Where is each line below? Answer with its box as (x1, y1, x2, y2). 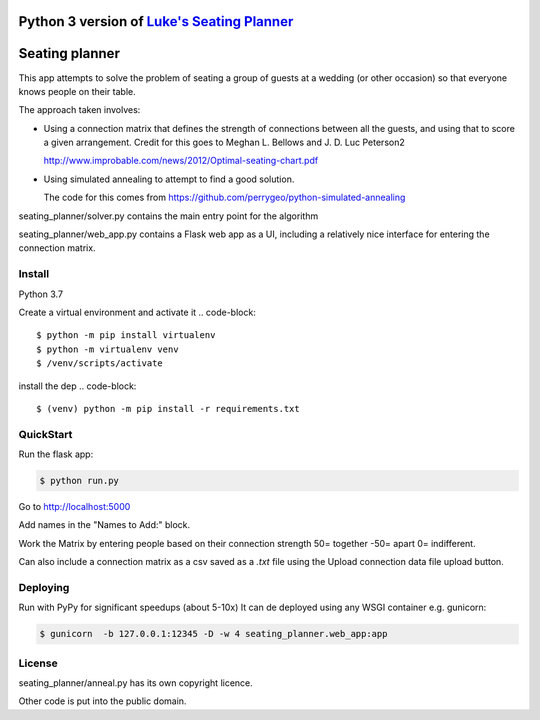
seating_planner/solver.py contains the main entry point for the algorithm (18, 210, 319, 222)
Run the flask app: (18, 448, 94, 460)
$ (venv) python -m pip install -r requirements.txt (36, 403, 300, 414)
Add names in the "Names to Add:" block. (18, 519, 191, 531)
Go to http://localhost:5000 (18, 501, 131, 513)
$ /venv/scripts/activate (36, 358, 164, 369)
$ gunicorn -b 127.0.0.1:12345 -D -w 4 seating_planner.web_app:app (39, 628, 388, 640)
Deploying (18, 580, 70, 594)
